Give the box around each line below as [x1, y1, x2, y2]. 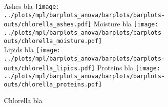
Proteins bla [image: [97, 62, 160, 72]
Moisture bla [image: [93, 19, 158, 29]
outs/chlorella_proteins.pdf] [4, 81, 102, 88]
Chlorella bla [4, 95, 42, 105]
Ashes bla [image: [4, 1, 60, 11]
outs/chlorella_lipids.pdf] [4, 64, 95, 72]
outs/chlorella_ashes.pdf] [4, 21, 91, 28]
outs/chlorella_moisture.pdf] [4, 37, 102, 44]
